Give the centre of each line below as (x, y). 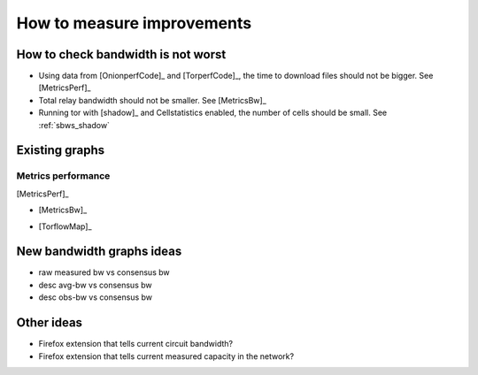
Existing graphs (61, 150)
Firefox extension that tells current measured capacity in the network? (166, 356)
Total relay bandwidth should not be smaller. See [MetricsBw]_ (153, 100)
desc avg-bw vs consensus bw (95, 285)
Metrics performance (63, 176)
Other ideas (50, 323)
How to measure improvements (134, 23)
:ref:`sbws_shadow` (74, 125)
